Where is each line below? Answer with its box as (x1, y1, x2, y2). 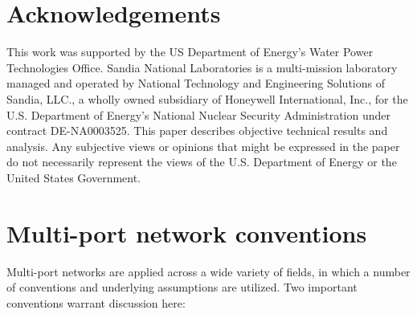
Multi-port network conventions (6, 216, 367, 249)
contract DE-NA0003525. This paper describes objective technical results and (6, 122, 388, 139)
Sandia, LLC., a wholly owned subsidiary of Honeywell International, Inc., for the (6, 90, 408, 107)
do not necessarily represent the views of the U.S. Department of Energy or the (6, 153, 397, 170)
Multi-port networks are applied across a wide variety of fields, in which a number (6, 263, 411, 279)
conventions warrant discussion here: (6, 294, 186, 311)
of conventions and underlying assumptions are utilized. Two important (6, 279, 358, 296)
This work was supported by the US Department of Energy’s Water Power (6, 43, 374, 60)
